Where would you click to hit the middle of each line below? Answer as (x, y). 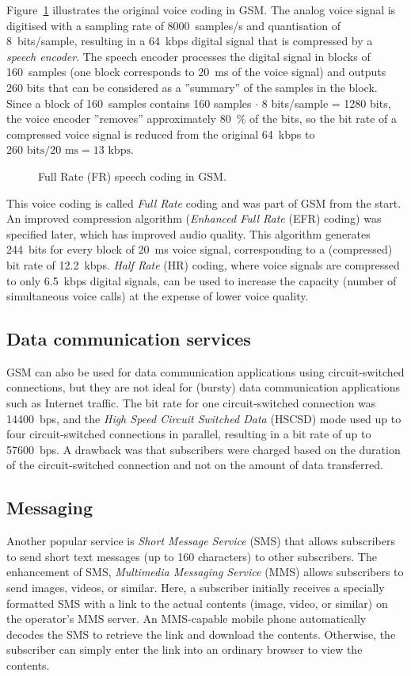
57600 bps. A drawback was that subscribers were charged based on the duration (204, 449)
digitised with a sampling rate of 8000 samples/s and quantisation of (174, 25)
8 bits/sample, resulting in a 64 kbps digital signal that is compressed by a (190, 41)
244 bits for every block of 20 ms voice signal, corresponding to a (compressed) (200, 249)
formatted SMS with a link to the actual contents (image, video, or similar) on (197, 603)
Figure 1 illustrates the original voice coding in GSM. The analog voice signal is (201, 10)
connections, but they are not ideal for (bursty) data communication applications (203, 387)
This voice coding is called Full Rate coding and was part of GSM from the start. (204, 202)
